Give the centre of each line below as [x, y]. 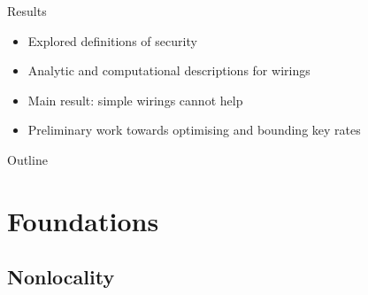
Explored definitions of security [112, 40]
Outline [27, 159]
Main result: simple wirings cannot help [135, 100]
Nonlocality [61, 277]
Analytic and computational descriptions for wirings [169, 70]
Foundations [83, 220]
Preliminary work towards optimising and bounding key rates [194, 130]
